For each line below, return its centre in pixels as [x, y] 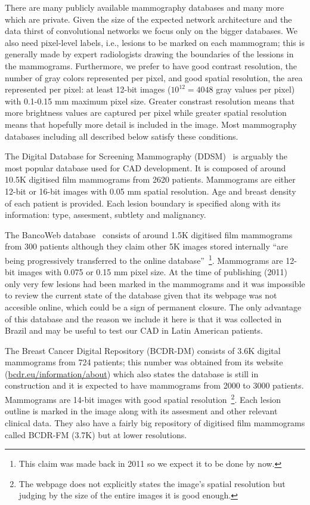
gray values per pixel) [255, 89]
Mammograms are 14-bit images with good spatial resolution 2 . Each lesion [143, 398]
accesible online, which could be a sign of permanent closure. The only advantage [153, 307]
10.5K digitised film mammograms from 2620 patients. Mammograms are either [150, 179]
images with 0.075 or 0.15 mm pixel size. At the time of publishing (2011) [152, 272]
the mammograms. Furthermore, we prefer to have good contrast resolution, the [151, 65]
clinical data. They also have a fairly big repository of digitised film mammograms [155, 422]
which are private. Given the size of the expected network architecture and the [148, 19]
